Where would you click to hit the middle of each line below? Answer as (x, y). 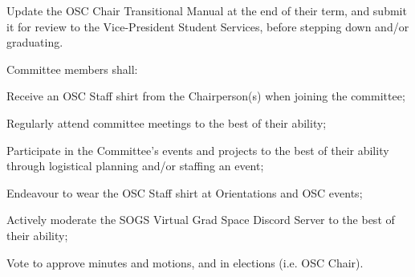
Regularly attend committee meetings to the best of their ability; (167, 122)
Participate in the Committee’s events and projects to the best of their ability (198, 150)
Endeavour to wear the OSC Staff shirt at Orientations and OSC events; (185, 192)
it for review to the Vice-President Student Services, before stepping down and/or (208, 26)
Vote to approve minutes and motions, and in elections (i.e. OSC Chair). (185, 262)
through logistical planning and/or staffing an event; (135, 166)
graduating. (35, 42)
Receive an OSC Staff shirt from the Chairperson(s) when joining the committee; (206, 96)
